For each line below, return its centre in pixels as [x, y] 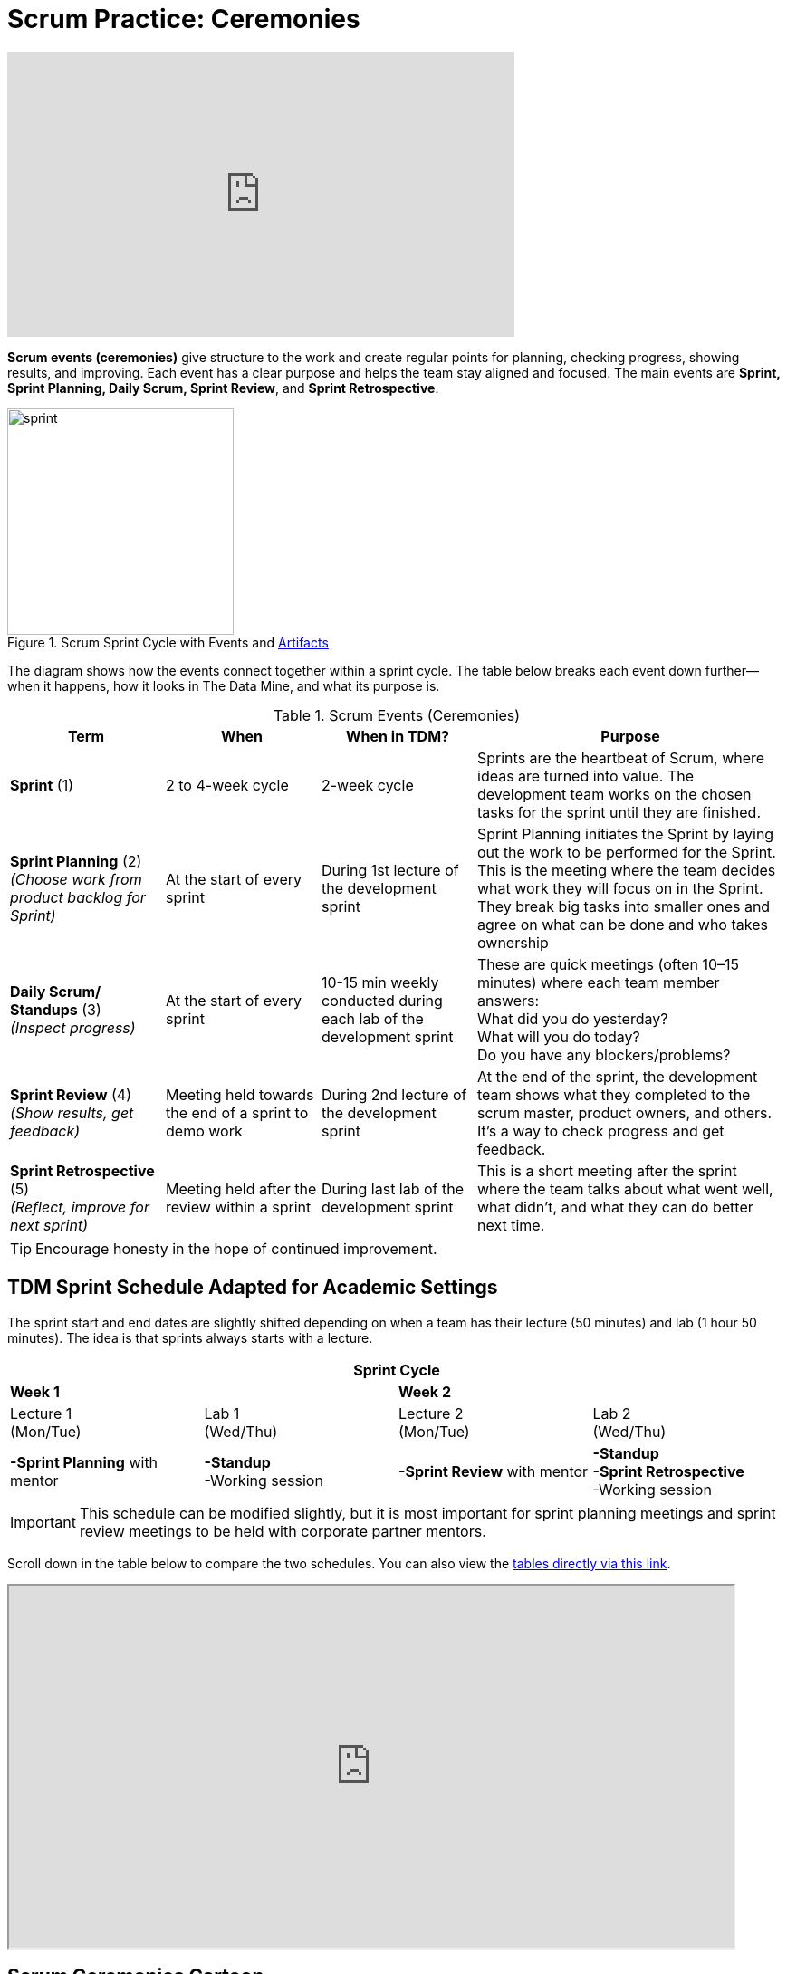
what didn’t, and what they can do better [615, 1207]
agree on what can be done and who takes [623, 924]
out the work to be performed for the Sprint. [627, 852]
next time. [511, 1225]
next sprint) [49, 1225]
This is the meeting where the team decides [627, 870]
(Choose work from [76, 879]
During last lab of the [393, 1188]
